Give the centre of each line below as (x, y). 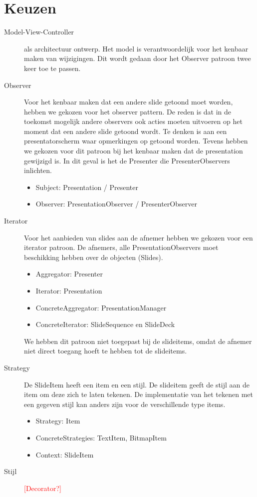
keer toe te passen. (52, 68)
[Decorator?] (43, 488)
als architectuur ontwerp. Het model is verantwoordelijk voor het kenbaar (136, 48)
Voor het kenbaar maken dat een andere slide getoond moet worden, (128, 102)
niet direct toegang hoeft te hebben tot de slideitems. (106, 351)
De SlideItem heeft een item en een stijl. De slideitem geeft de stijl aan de (137, 384)
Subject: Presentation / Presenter (87, 187)
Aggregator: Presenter (69, 274)
